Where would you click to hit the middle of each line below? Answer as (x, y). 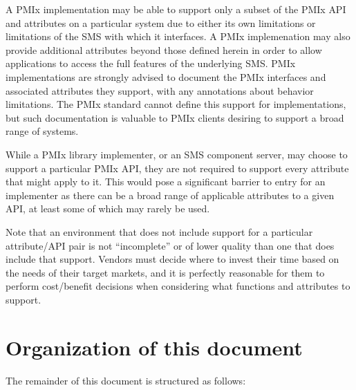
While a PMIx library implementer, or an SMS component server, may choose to (177, 154)
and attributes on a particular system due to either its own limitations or (161, 22)
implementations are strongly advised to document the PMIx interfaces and (166, 76)
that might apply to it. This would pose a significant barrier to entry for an (166, 182)
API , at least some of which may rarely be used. (108, 208)
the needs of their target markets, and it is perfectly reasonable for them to (165, 272)
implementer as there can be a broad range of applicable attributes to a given (170, 195)
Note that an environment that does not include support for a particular (159, 231)
